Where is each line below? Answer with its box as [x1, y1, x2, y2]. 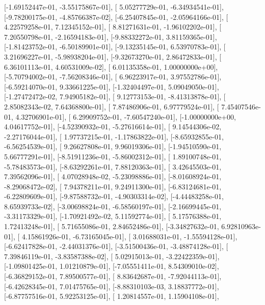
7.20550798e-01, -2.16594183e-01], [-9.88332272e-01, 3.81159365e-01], [4, 31, 217, 42]
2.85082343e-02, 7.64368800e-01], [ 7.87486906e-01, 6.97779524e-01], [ [4, 101, 219, 112]
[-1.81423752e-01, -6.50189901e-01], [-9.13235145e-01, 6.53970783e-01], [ [4, 41, 226, 52]
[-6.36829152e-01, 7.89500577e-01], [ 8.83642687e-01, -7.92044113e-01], [4, 271, 222, 282]
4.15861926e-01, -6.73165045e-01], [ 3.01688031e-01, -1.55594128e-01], [21, 231, 237, 241]
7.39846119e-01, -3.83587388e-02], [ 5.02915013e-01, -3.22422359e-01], [4, 251, 220, 261]
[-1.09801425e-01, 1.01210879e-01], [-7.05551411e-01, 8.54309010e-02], [4, 261, 219, 271]
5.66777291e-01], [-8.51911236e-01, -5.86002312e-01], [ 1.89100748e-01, [4, 151, 222, 161]
